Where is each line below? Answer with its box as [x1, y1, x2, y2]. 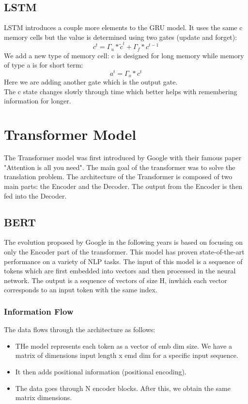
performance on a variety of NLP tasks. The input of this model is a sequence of [4, 256, 243, 266]
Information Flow [4, 305, 74, 317]
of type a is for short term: [4, 60, 83, 70]
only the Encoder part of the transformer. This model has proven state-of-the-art [4, 246, 245, 256]
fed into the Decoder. [4, 190, 67, 201]
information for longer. [4, 96, 71, 106]
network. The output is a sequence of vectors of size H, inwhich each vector [4, 275, 227, 285]
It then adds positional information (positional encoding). [15, 366, 186, 376]
